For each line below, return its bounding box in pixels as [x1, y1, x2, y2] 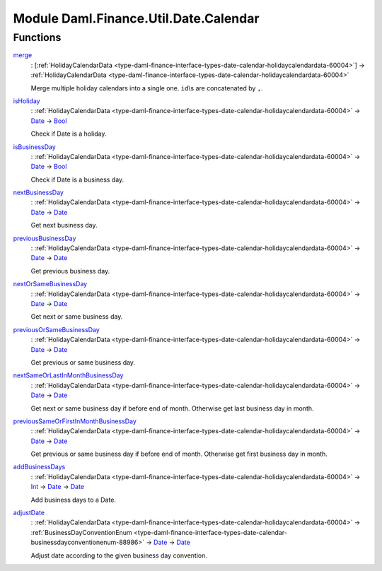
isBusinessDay [13, 142, 56, 151]
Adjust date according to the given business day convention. [30, 551, 208, 560]
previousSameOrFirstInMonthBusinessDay [13, 417, 137, 425]
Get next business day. [30, 221, 98, 230]
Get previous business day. [30, 266, 110, 275]
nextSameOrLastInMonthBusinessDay [13, 371, 124, 379]
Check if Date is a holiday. [30, 129, 107, 138]
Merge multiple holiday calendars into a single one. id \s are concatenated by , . [30, 83, 263, 92]
